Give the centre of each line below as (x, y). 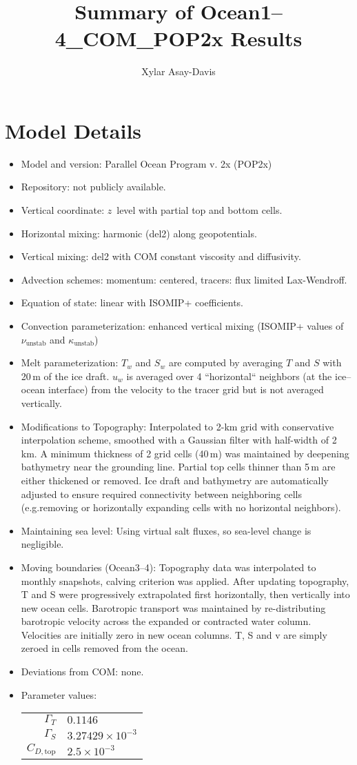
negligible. (42, 544)
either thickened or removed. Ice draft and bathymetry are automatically (175, 480)
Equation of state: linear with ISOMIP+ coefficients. (132, 302)
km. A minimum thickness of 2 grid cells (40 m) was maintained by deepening (185, 453)
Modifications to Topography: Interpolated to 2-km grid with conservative (177, 426)
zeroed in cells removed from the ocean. (104, 648)
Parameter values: (59, 694)
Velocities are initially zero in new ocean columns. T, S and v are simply (174, 634)
